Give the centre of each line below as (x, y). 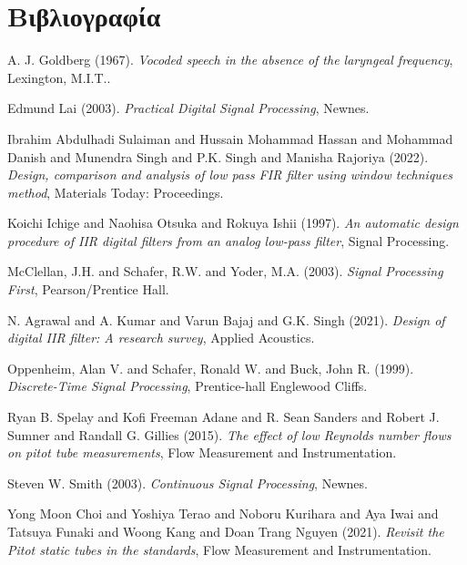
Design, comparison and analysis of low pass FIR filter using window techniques (230, 175)
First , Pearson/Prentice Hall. (88, 289)
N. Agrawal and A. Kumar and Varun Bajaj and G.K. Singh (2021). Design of (226, 319)
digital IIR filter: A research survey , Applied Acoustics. (161, 338)
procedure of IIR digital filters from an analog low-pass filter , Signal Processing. (228, 240)
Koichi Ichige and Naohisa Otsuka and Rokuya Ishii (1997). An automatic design (233, 223)
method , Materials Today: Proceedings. (116, 192)
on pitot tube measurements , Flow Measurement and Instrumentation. (202, 452)
